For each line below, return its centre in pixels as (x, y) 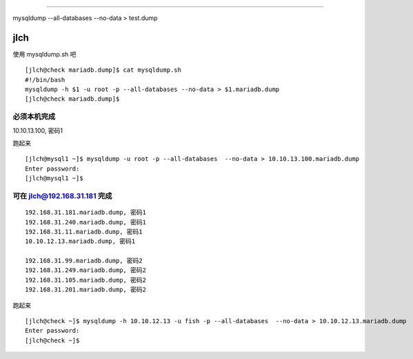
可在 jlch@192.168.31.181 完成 (62, 195)
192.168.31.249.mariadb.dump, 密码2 (85, 270)
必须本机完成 (34, 117)
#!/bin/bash (45, 80)
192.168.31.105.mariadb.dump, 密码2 (85, 280)
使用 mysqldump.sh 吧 (44, 54)
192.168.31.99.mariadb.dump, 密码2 (84, 261)
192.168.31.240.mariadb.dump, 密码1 (85, 222)
